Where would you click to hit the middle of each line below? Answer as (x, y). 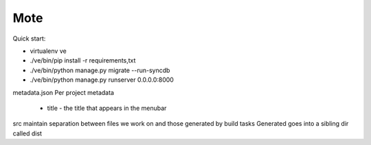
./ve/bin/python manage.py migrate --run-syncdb (100, 70)
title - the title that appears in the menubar (107, 108)
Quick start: (29, 38)
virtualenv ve (48, 51)
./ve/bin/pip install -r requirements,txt (83, 60)
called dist (27, 133)
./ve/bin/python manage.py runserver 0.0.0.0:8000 (102, 80)
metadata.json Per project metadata (64, 92)
